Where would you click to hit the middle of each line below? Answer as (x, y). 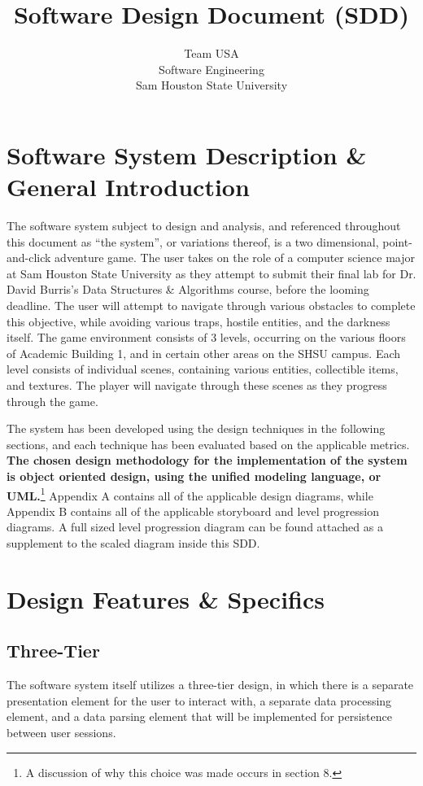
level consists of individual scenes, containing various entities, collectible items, (203, 369)
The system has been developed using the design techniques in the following (196, 428)
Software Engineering (211, 69)
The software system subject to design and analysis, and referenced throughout (204, 226)
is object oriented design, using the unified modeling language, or (194, 476)
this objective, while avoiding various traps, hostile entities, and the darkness (198, 321)
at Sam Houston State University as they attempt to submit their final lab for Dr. (211, 273)
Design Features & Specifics (166, 598)
